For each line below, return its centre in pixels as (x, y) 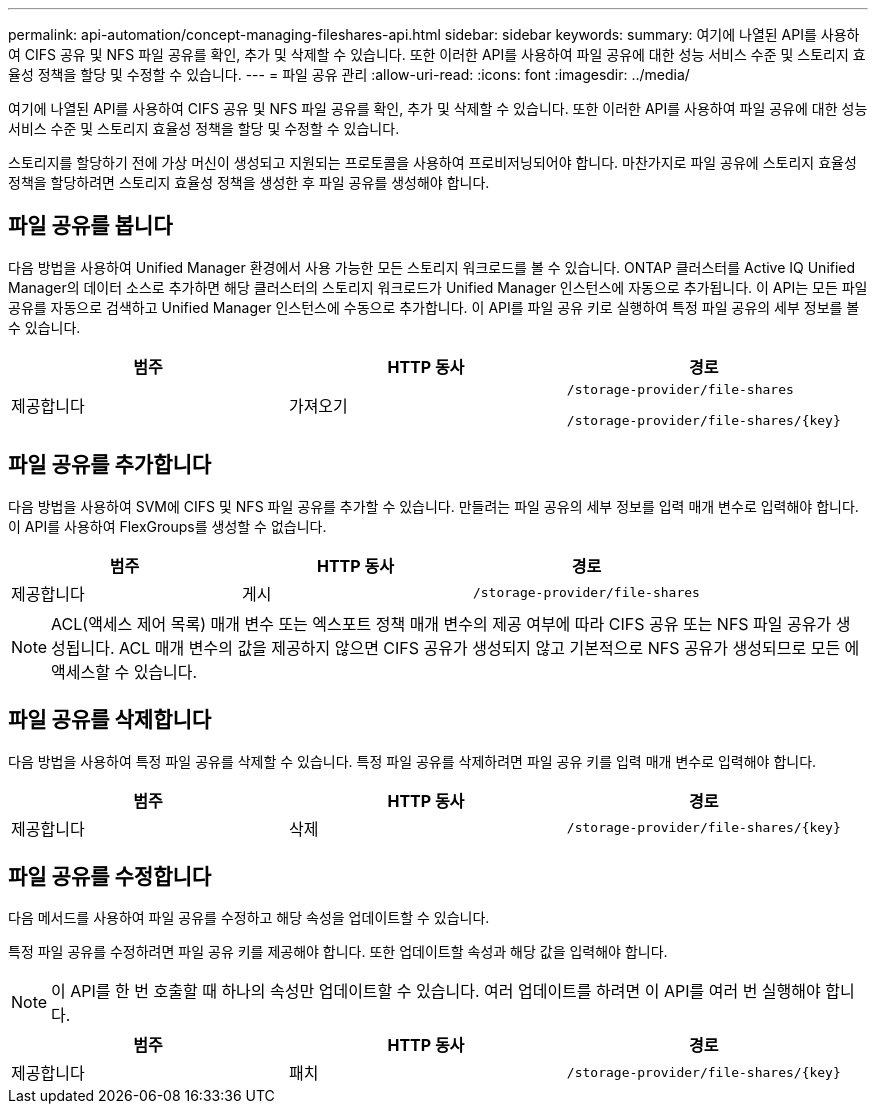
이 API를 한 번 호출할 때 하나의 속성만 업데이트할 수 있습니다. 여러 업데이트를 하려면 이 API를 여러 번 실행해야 (436, 991)
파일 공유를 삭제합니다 (110, 720)
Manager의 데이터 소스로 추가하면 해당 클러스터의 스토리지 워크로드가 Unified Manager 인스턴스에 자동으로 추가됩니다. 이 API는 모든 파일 (438, 287)
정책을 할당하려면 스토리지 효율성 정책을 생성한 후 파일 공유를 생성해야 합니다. (249, 182)
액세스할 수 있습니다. (124, 671)
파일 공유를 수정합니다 (110, 876)
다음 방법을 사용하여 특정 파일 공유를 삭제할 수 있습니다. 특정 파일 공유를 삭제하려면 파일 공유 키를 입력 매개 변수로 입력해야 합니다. (412, 761)
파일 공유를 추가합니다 (110, 465)
